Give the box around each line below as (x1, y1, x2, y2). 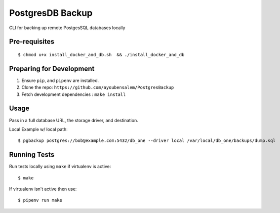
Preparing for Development (9, 64, 95, 73)
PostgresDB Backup (9, 7, 93, 18)
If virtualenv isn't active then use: (9, 186, 77, 192)
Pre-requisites (9, 38, 54, 46)
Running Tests (9, 151, 54, 159)
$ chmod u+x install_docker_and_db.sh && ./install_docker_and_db (18, 52, 185, 57)
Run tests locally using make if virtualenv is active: (9, 164, 111, 170)
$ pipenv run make (18, 198, 63, 203)
